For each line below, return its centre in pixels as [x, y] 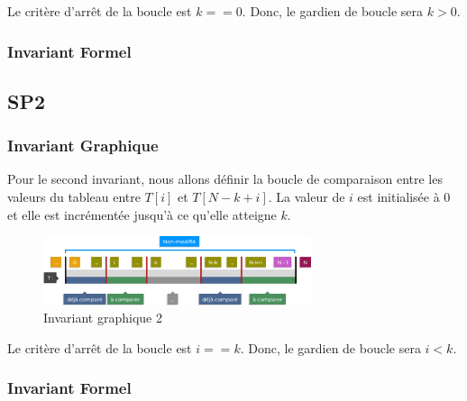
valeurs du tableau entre [74, 197]
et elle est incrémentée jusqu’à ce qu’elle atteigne [142, 214]
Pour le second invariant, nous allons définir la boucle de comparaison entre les [225, 179]
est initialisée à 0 [404, 197]
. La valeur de [307, 197]
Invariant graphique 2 [103, 318]
